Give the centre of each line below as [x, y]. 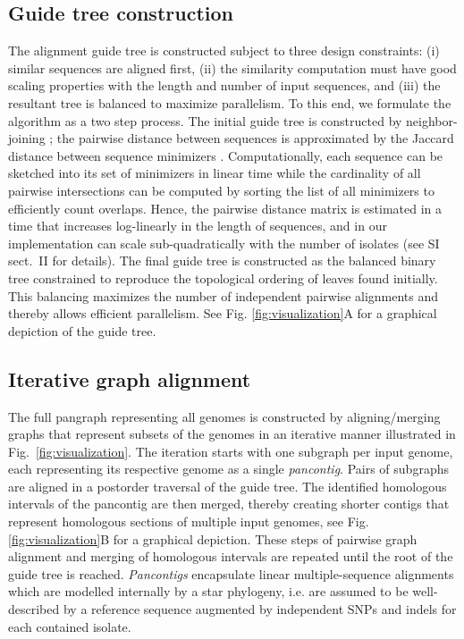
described [34, 609]
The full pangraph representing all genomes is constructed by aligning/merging [224, 416]
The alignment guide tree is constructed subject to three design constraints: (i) [224, 50]
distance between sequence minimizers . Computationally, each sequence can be [226, 155]
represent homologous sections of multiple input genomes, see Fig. [189, 521]
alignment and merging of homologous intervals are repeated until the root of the [231, 556]
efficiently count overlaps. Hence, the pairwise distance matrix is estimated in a [225, 208]
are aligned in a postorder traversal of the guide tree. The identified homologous [228, 486]
